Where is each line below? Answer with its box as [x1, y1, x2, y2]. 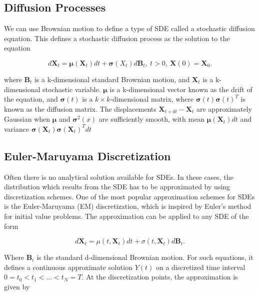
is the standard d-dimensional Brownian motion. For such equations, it [36, 252, 253, 262]
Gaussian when [4, 114, 50, 124]
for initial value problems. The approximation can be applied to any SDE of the [4, 210, 249, 221]
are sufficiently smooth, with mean [98, 114, 205, 124]
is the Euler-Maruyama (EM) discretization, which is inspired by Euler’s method [4, 201, 251, 211]
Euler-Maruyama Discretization [4, 148, 171, 163]
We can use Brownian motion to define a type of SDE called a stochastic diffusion [4, 23, 255, 34]
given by [4, 281, 30, 291]
